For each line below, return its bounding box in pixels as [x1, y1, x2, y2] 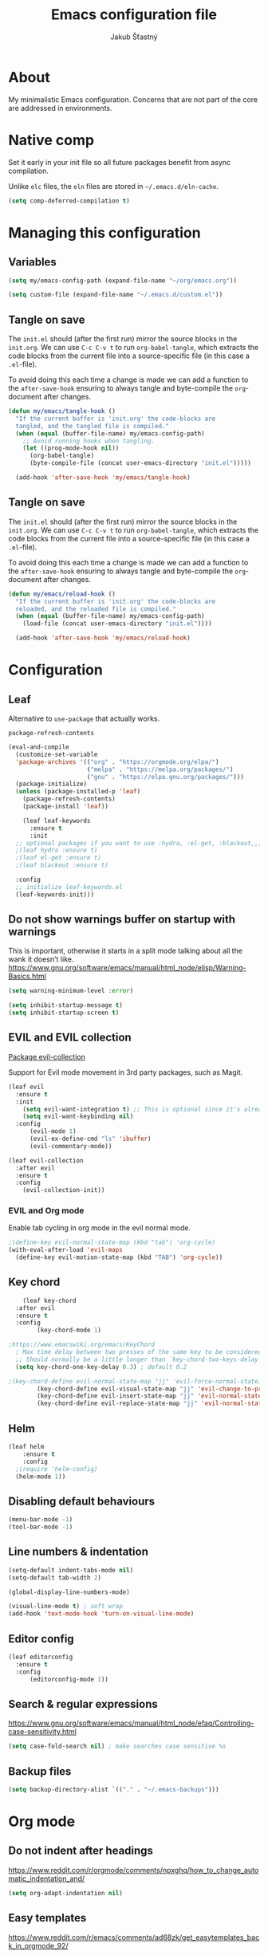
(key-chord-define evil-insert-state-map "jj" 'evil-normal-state [37, 1392, 262, 1400]
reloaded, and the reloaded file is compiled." [15, 604, 177, 613]
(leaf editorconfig [8, 1653, 73, 1661]
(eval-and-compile [8, 743, 69, 751]
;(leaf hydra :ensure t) [15, 847, 98, 855]
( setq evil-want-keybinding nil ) [22, 1112, 134, 1121]
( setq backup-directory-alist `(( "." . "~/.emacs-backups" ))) [8, 1785, 219, 1793]
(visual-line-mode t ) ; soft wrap [8, 1603, 124, 1611]
